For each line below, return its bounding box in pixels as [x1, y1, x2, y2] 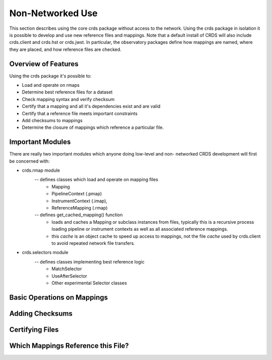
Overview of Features [9, 60, 79, 68]
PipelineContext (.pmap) [51, 191, 102, 197]
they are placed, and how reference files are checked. [9, 46, 122, 53]
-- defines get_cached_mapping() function [34, 212, 123, 218]
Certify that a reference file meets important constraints [22, 110, 138, 116]
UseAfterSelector [51, 273, 88, 279]
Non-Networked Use [9, 8, 98, 19]
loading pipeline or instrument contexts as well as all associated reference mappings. [51, 226, 229, 232]
